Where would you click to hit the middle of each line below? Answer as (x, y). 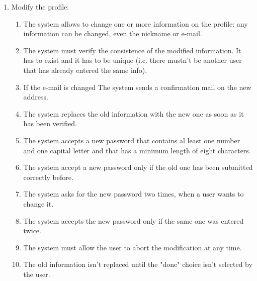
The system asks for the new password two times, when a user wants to (134, 194)
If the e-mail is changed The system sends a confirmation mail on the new (137, 87)
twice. (32, 230)
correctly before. (48, 177)
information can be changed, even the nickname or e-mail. (113, 33)
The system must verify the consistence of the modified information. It (132, 50)
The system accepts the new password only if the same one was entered (134, 220)
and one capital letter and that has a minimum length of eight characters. (137, 150)
